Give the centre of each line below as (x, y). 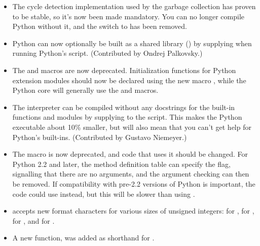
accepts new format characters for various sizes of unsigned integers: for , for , (133, 211)
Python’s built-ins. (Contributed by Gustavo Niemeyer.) (100, 137)
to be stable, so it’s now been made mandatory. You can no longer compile (128, 16)
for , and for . (33, 220)
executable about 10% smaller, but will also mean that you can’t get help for (132, 127)
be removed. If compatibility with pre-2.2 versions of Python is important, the (134, 183)
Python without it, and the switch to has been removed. (100, 26)
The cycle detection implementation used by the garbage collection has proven (134, 6)
